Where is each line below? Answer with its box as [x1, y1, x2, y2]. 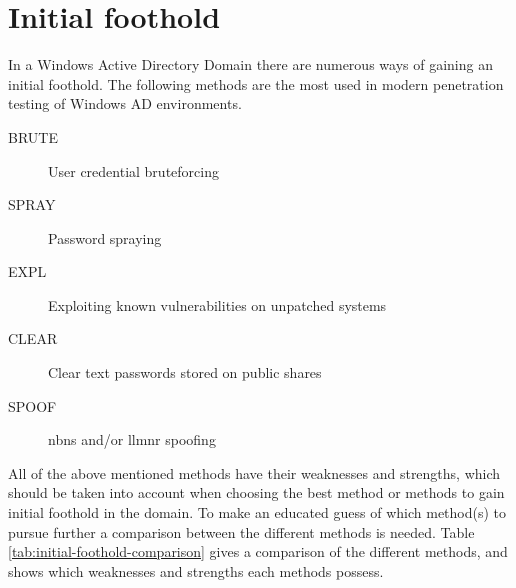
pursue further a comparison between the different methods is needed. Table [8, 521, 475, 542]
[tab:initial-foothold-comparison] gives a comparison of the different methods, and [8, 541, 508, 562]
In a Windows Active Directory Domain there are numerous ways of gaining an [8, 54, 493, 75]
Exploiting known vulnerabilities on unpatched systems [48, 294, 387, 315]
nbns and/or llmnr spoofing [48, 429, 216, 450]
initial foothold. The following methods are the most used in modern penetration [8, 73, 504, 94]
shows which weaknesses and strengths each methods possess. [8, 560, 384, 581]
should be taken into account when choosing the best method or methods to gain [8, 482, 505, 503]
